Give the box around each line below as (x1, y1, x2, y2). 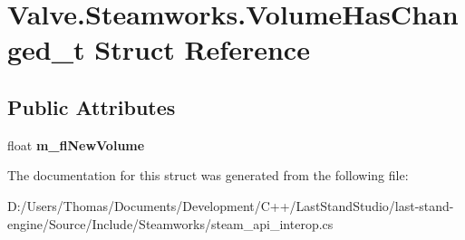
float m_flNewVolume (7, 135, 145, 154)
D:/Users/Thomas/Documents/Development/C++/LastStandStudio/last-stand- (7, 196, 454, 215)
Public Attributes (7, 92, 176, 120)
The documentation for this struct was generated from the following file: (7, 166, 409, 185)
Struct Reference (94, 31, 310, 68)
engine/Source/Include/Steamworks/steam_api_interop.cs (7, 214, 334, 233)
